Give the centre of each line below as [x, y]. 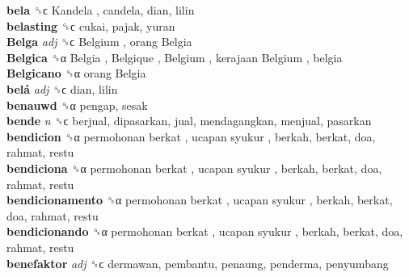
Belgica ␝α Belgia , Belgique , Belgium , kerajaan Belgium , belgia [175, 57]
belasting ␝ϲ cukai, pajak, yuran [91, 25]
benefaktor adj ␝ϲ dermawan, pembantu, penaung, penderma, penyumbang [198, 263]
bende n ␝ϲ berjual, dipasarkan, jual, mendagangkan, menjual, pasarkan [189, 121]
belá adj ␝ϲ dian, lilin [62, 88]
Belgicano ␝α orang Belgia [76, 73]
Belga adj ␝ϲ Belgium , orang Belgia [99, 42]
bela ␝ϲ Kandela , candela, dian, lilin [101, 10]
